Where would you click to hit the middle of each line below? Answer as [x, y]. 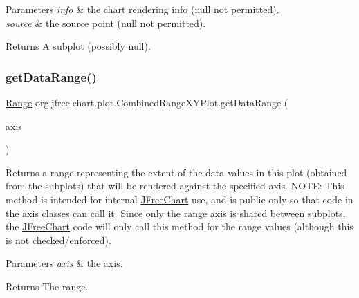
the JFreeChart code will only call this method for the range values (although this [179, 226]
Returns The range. [47, 286]
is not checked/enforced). [58, 240]
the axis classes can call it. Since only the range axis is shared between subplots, [176, 213]
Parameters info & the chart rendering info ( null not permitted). [142, 9]
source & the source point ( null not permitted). [106, 22]
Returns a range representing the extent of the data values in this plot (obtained [176, 172]
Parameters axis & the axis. [64, 263]
